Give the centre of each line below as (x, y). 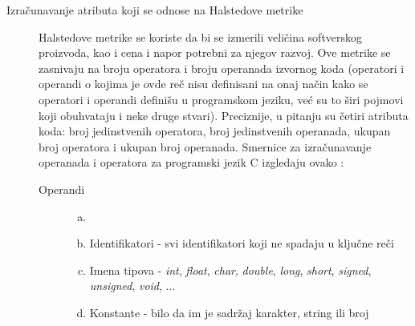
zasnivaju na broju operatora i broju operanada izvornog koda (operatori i (222, 68)
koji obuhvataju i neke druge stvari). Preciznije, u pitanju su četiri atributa (224, 115)
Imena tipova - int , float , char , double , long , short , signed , (230, 270)
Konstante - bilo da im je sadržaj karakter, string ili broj (229, 312)
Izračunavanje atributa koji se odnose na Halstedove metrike (155, 10)
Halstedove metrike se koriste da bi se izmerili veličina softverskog (201, 36)
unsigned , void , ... (132, 286)
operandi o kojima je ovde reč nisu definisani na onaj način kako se (203, 84)
